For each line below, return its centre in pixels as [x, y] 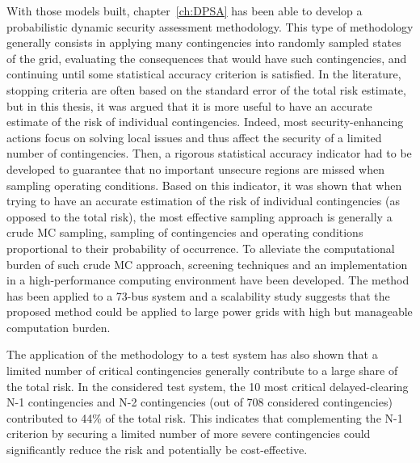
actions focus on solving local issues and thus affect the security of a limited [194, 137]
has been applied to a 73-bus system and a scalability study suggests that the [198, 295]
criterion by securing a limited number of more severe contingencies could [189, 434]
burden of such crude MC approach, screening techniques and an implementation [207, 264]
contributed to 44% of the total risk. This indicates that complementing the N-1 [205, 417]
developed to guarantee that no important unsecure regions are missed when [195, 168]
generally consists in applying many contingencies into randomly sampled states [204, 42]
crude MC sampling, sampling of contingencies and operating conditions [185, 232]
